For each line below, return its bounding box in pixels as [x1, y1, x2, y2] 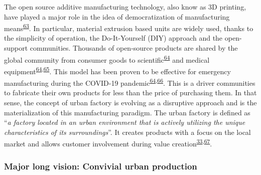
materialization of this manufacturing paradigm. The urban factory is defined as [4, 107, 250, 117]
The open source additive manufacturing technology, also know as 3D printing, [4, 2, 246, 12]
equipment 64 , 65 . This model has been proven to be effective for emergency [4, 64, 231, 76]
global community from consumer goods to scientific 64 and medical [4, 53, 210, 65]
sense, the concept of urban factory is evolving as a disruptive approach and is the [4, 97, 257, 107]
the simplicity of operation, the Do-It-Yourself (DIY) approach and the [4, 33, 223, 43]
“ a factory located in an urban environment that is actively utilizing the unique [4, 117, 245, 127]
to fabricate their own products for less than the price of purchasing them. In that [4, 87, 257, 98]
